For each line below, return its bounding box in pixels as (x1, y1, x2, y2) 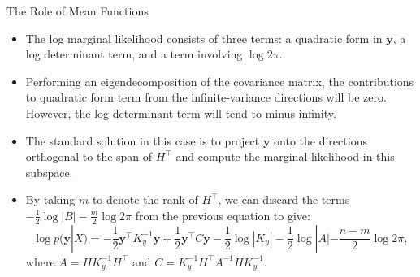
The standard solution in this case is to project (25, 132, 260, 149)
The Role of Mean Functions (6, 2, 149, 19)
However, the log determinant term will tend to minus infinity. (25, 104, 336, 121)
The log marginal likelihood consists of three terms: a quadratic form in (25, 29, 383, 46)
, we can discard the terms (218, 191, 350, 208)
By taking (25, 191, 76, 208)
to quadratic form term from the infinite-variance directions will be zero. (25, 89, 387, 106)
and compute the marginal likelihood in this (175, 148, 395, 165)
